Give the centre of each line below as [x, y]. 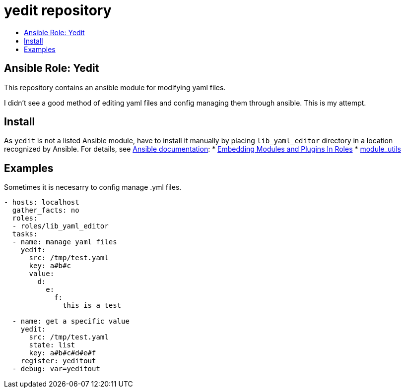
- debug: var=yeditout [56, 369]
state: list [52, 345]
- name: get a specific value [71, 321]
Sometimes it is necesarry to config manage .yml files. [93, 187]
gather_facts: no [46, 210]
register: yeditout [58, 361]
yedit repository [58, 10]
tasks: [25, 234]
